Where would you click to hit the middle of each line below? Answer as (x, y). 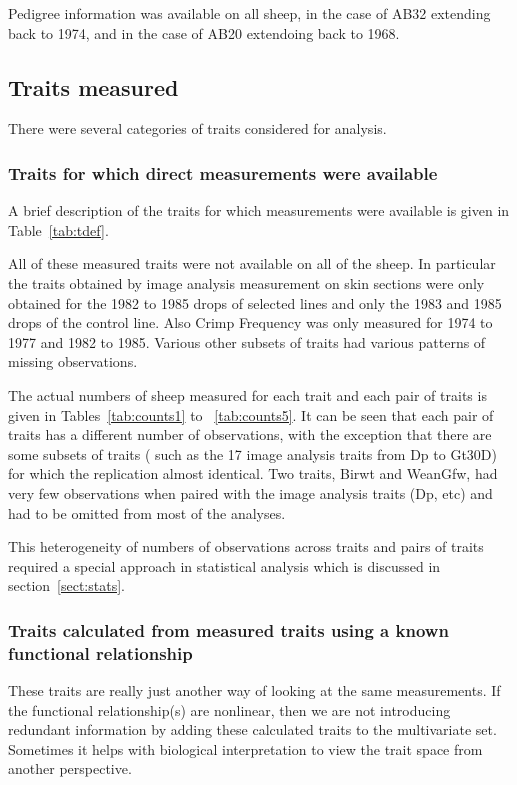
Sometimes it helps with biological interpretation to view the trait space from (245, 748)
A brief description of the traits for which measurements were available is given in (259, 210)
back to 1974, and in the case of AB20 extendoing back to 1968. (204, 32)
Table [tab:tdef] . (58, 229)
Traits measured (93, 86)
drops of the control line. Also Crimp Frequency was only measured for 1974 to (250, 322)
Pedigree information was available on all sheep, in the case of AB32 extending (249, 13)
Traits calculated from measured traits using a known (228, 629)
